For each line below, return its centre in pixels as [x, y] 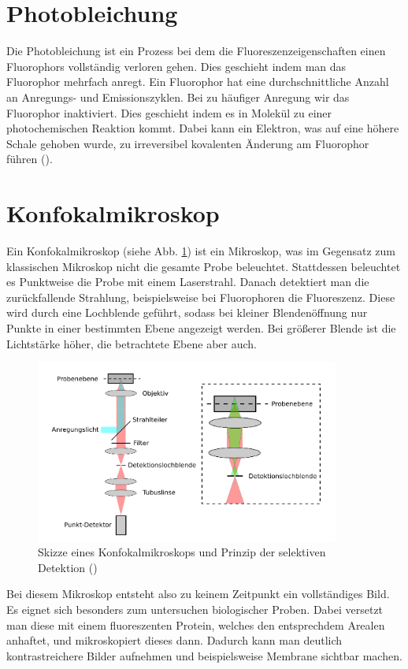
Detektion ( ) [68, 567]
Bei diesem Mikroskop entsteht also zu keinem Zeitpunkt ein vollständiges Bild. [198, 594]
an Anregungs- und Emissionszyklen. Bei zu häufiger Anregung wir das [178, 97]
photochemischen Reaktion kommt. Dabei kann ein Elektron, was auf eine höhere [203, 128]
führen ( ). [30, 159]
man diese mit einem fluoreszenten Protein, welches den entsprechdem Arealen [196, 624]
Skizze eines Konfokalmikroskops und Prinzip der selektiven [182, 552]
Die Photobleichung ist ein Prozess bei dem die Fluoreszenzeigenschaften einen [196, 51]
